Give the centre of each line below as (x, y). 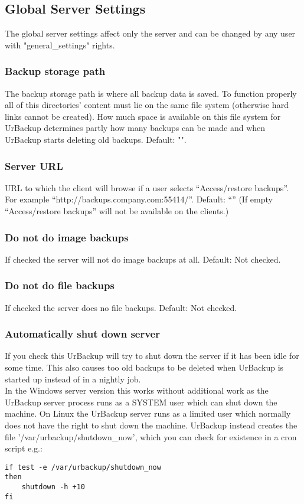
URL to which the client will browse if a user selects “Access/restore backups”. (147, 187)
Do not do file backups (60, 285)
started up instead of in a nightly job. (73, 379)
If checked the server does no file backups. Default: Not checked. (121, 307)
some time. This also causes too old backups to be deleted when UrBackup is (144, 367)
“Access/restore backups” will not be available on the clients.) (117, 210)
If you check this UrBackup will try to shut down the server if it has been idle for (152, 356)
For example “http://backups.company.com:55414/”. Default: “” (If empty (139, 199)
